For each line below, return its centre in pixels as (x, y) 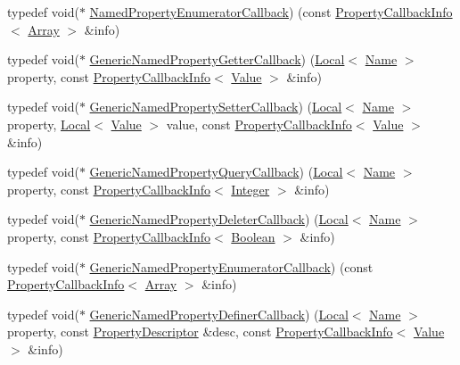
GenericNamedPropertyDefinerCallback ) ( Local (219, 314)
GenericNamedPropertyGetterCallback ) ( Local (217, 59)
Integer (251, 189)
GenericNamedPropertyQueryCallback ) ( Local (216, 172)
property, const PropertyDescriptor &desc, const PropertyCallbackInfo (200, 332)
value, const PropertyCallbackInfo (259, 124)
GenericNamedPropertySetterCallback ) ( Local (216, 107)
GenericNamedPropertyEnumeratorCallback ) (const (231, 266)
